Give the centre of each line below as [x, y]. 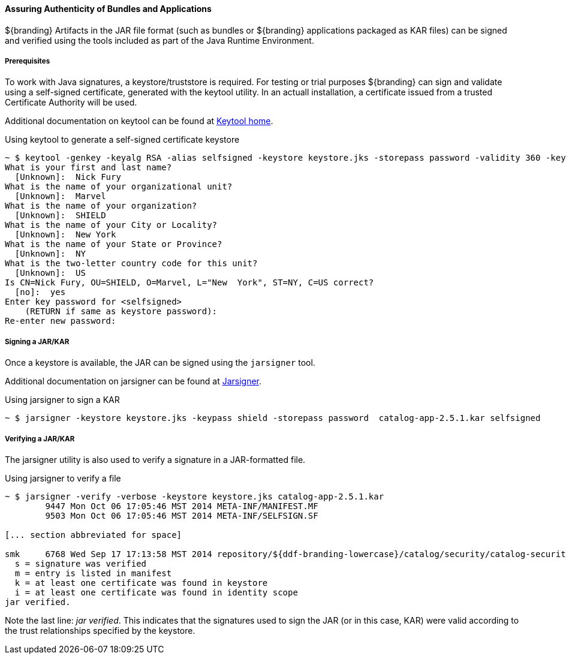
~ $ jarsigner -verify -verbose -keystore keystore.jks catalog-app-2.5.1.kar [195, 496]
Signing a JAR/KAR [37, 341]
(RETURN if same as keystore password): [121, 312]
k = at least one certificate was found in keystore [141, 583]
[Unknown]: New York [65, 235]
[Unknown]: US [50, 273]
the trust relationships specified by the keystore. [100, 630]
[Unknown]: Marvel [60, 196]
